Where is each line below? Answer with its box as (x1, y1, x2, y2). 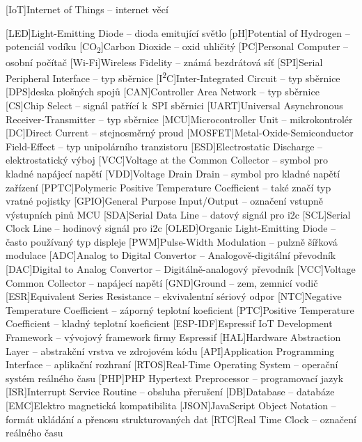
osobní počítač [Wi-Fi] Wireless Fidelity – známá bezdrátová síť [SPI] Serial (6, 54, 323, 69)
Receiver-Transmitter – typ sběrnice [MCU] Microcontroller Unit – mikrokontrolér (6, 111, 353, 126)
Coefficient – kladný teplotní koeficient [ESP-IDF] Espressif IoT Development (6, 316, 333, 331)
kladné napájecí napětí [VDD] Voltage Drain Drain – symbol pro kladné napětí (6, 166, 340, 180)
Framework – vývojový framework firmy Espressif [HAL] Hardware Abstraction (6, 330, 341, 345)
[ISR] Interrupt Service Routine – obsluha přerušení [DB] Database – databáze (6, 384, 335, 399)
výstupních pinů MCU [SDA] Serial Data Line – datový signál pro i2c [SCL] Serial (6, 207, 351, 221)
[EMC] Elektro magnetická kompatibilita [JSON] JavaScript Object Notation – (6, 398, 336, 412)
